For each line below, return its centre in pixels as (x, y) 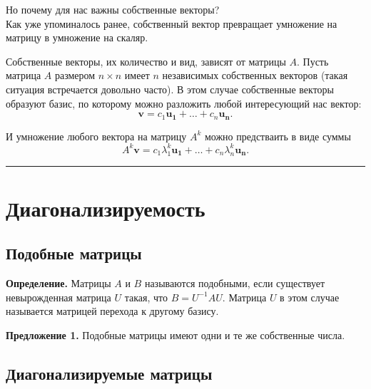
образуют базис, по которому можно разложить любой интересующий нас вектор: (184, 103)
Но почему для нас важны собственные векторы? (113, 9)
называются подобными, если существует (235, 283)
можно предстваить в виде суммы (278, 136)
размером (75, 75)
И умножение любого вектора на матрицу (96, 136)
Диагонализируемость (106, 208)
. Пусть (312, 61)
